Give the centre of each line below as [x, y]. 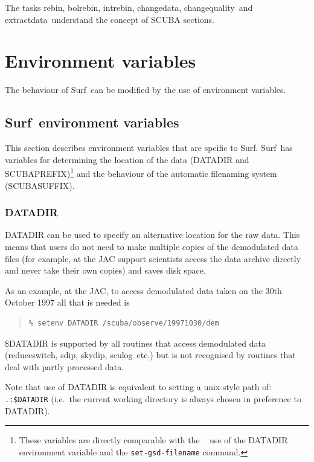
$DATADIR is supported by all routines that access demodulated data [135, 343]
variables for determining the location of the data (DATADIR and [127, 159]
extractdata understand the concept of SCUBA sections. [110, 19]
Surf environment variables [92, 122]
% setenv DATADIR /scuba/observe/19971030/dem [124, 323]
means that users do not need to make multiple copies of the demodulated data [152, 246]
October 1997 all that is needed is [67, 302]
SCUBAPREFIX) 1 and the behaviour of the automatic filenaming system [141, 172]
